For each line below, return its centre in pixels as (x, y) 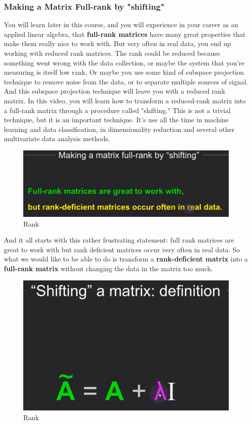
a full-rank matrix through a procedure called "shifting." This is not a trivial (117, 110)
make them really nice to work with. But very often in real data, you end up (118, 43)
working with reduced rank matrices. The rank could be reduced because (112, 53)
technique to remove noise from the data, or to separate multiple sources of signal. (126, 81)
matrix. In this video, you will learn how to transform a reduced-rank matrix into (125, 100)
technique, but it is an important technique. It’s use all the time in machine (116, 120)
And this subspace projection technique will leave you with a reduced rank (115, 91)
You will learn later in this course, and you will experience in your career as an (121, 24)
